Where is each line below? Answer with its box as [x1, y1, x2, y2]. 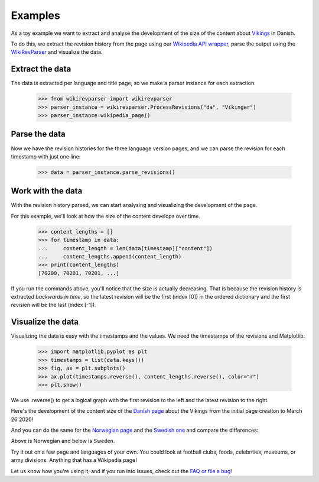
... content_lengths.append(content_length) [38, 253, 182, 260]
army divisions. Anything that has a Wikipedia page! [11, 457, 137, 464]
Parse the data [11, 129, 66, 139]
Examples [11, 9, 60, 22]
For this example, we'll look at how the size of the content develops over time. [11, 212, 200, 219]
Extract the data [11, 64, 71, 74]
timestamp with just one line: [11, 153, 81, 160]
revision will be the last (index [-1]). [11, 302, 97, 309]
